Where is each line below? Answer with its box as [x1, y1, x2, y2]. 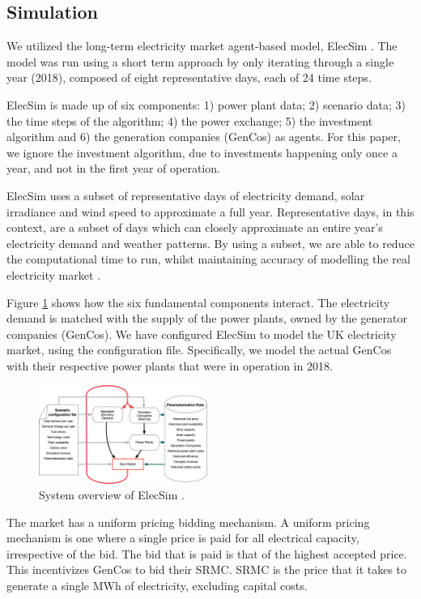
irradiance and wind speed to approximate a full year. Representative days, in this [6, 203, 415, 220]
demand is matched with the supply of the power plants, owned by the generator [6, 310, 408, 327]
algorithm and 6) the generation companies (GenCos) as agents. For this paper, [6, 128, 401, 145]
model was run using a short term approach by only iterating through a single [6, 53, 394, 70]
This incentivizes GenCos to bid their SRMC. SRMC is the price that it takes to [6, 561, 407, 578]
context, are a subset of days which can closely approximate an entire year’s [6, 219, 383, 236]
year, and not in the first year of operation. [6, 160, 220, 177]
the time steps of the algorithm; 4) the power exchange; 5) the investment [6, 112, 373, 129]
